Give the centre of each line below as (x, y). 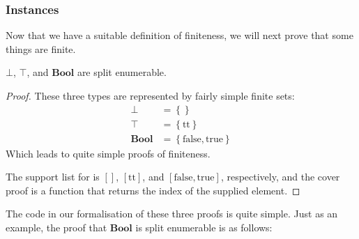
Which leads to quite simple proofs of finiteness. (108, 153)
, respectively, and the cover (280, 177)
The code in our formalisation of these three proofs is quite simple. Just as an (172, 214)
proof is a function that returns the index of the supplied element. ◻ (153, 190)
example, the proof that (56, 228)
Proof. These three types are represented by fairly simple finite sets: (150, 95)
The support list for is (53, 177)
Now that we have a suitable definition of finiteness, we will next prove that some (179, 35)
